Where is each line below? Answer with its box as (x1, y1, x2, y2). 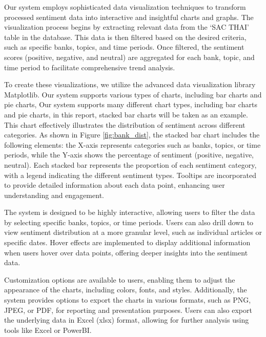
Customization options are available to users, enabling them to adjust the (4, 274, 235, 285)
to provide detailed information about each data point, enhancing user (4, 180, 225, 190)
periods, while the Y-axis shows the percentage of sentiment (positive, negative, (4, 149, 254, 160)
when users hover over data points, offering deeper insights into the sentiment (4, 247, 248, 257)
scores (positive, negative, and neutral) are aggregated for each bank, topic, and (4, 51, 255, 62)
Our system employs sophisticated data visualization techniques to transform (4, 2, 246, 12)
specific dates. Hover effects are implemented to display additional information (4, 237, 251, 248)
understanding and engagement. (4, 189, 104, 200)
